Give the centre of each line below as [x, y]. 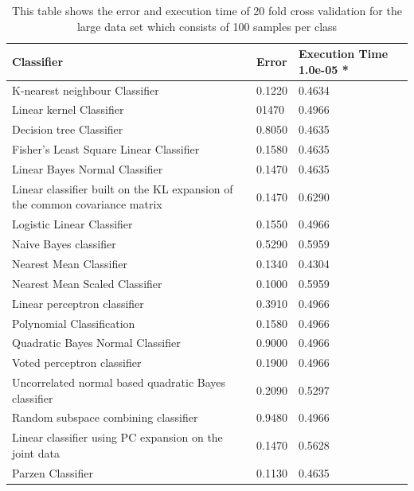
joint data [36, 452]
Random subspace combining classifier [105, 417]
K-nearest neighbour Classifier [86, 90]
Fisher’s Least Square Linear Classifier [106, 149]
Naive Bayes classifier [64, 244]
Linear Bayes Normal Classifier [88, 169]
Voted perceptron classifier [77, 362]
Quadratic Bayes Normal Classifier [96, 343]
